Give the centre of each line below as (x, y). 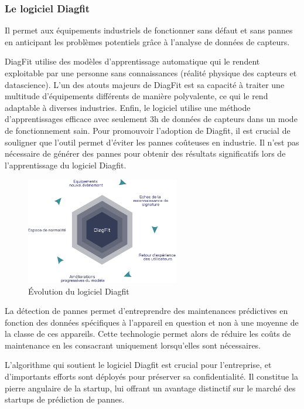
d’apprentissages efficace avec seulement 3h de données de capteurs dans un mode (151, 119)
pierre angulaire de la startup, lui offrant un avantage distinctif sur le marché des (150, 388)
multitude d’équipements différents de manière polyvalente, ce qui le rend (136, 96)
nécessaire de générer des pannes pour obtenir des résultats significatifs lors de (145, 153)
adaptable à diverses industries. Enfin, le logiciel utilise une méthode (128, 107)
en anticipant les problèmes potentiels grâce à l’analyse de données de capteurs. (147, 41)
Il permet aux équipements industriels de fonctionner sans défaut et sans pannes (149, 30)
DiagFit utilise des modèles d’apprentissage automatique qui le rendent (132, 61)
